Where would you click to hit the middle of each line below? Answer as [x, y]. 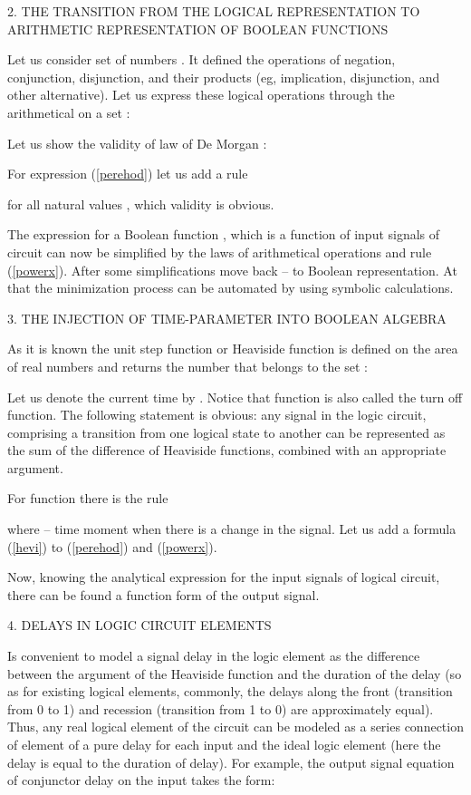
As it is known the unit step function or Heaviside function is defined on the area [233, 349]
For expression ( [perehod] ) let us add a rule [128, 174]
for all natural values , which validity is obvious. [141, 204]
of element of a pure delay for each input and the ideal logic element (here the [224, 744]
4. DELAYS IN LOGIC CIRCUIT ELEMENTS [139, 625]
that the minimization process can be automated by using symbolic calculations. [231, 288]
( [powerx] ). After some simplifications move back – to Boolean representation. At [232, 270]
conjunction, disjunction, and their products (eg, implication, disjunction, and [224, 77]
